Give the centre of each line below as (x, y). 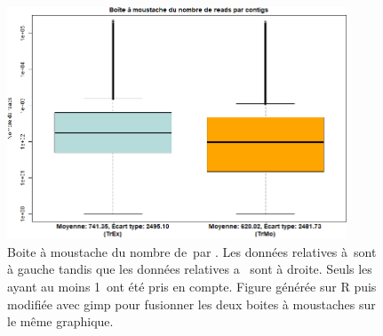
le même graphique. (60, 321)
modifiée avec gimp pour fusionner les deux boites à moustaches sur (191, 304)
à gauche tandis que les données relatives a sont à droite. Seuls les (190, 269)
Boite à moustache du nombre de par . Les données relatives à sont (192, 251)
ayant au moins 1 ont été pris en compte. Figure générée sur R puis (192, 286)
